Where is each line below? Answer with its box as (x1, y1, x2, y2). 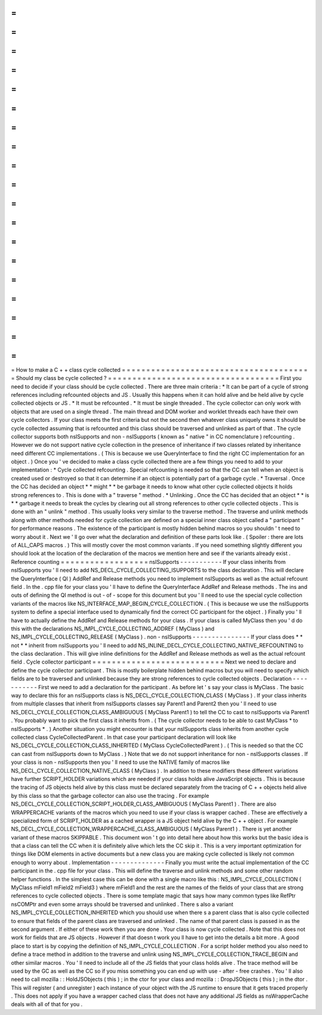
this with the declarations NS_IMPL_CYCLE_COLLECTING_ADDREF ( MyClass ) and (11, 625, 215, 632)
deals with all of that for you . (11, 1001, 83, 1008)
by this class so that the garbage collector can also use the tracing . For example (11, 792, 209, 799)
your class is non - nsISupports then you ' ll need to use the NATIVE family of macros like (11, 758, 230, 766)
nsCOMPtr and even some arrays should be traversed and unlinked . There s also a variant (11, 900, 234, 908)
